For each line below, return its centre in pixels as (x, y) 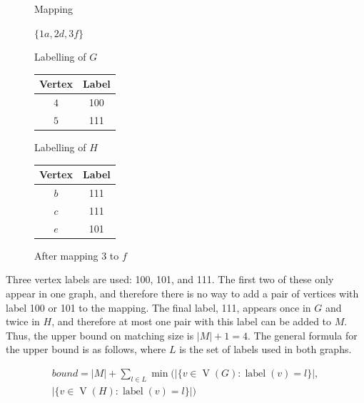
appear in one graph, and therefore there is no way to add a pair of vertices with (182, 293)
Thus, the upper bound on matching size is (100, 335)
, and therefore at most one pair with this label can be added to (192, 321)
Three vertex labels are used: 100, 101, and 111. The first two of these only (170, 279)
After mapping (66, 255)
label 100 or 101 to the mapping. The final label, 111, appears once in (158, 307)
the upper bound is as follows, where (86, 349)
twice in (23, 321)
